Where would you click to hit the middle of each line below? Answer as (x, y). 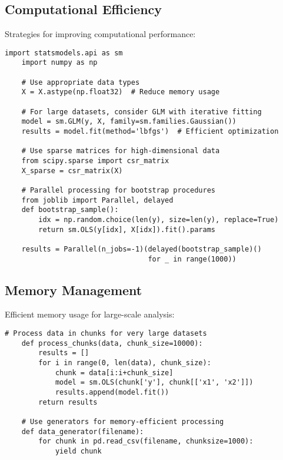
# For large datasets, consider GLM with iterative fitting (141, 112)
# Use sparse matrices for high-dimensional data (121, 151)
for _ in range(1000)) (192, 259)
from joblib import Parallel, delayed (97, 200)
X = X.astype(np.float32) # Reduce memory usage (121, 92)
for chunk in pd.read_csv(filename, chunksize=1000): (146, 441)
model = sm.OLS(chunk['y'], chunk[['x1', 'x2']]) (154, 383)
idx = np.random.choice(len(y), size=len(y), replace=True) (159, 219)
